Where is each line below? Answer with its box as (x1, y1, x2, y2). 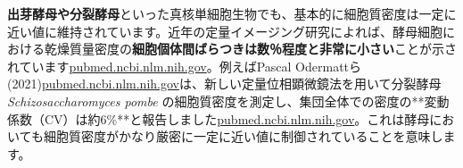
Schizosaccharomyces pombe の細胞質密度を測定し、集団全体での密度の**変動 (7, 91, 450, 110)
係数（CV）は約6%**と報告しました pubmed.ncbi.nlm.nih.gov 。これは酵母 (7, 109, 430, 128)
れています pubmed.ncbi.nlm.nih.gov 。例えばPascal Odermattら (7, 56, 362, 75)
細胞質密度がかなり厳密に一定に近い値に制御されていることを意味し (43, 127, 443, 146)
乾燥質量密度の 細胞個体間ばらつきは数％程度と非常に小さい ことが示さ (44, 39, 457, 58)
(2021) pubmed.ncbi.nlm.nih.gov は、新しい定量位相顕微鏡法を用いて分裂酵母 (7, 74, 442, 93)
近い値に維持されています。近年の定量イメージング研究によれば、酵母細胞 (7, 21, 442, 40)
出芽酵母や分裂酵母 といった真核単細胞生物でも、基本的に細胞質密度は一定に (7, 4, 457, 22)
